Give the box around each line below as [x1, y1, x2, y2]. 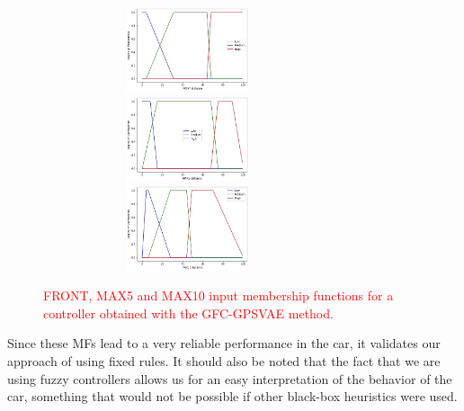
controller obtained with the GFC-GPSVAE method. [43, 303, 334, 322]
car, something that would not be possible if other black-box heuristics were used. [7, 387, 458, 406]
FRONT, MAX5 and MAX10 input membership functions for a [43, 286, 394, 305]
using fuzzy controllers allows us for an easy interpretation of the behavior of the [7, 369, 452, 388]
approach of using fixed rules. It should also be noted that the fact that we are [7, 352, 441, 371]
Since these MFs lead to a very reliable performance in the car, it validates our [7, 334, 441, 353]
